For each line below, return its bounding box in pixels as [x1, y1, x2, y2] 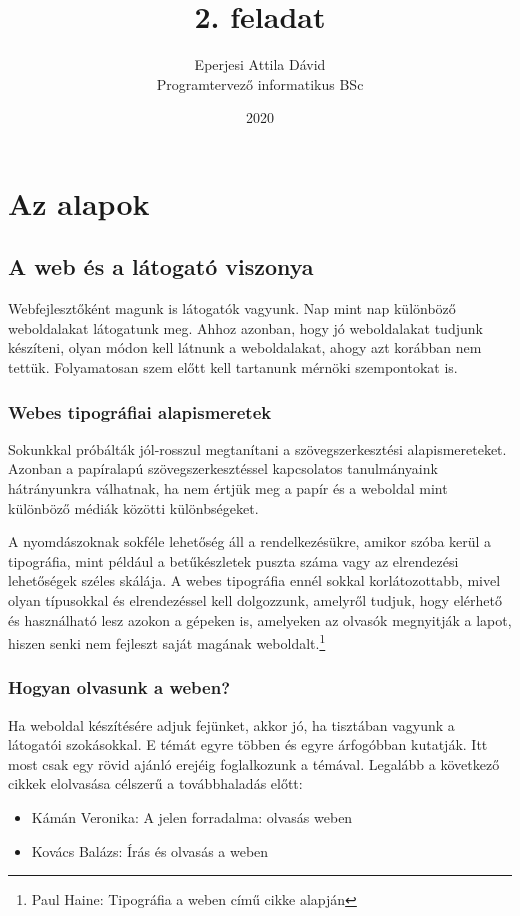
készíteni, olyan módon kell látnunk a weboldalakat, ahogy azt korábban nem [8, 337, 482, 358]
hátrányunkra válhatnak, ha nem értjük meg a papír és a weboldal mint [8, 478, 448, 499]
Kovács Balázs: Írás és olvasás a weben [31, 840, 269, 861]
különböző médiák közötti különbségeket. [8, 497, 259, 518]
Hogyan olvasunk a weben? [8, 675, 231, 700]
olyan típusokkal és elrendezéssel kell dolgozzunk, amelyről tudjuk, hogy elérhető [8, 590, 502, 611]
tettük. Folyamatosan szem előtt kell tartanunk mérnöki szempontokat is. [8, 357, 458, 378]
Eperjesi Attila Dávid [194, 54, 326, 75]
